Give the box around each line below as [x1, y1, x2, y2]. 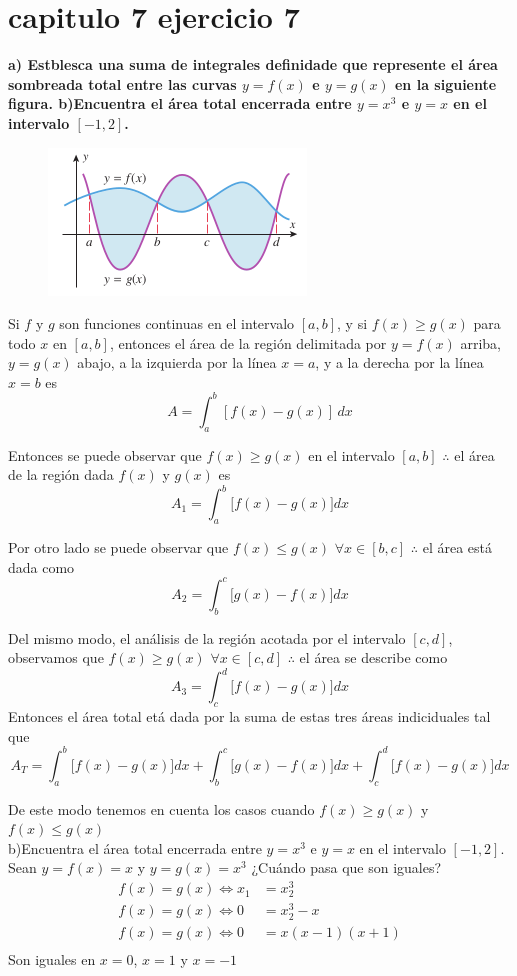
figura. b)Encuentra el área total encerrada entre [8, 93, 352, 114]
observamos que [8, 647, 104, 668]
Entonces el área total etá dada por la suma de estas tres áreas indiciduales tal [8, 706, 491, 727]
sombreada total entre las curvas [8, 73, 237, 94]
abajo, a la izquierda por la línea [77, 352, 277, 373]
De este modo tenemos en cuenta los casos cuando [8, 798, 315, 819]
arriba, [460, 332, 502, 353]
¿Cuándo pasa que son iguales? [251, 857, 442, 878]
